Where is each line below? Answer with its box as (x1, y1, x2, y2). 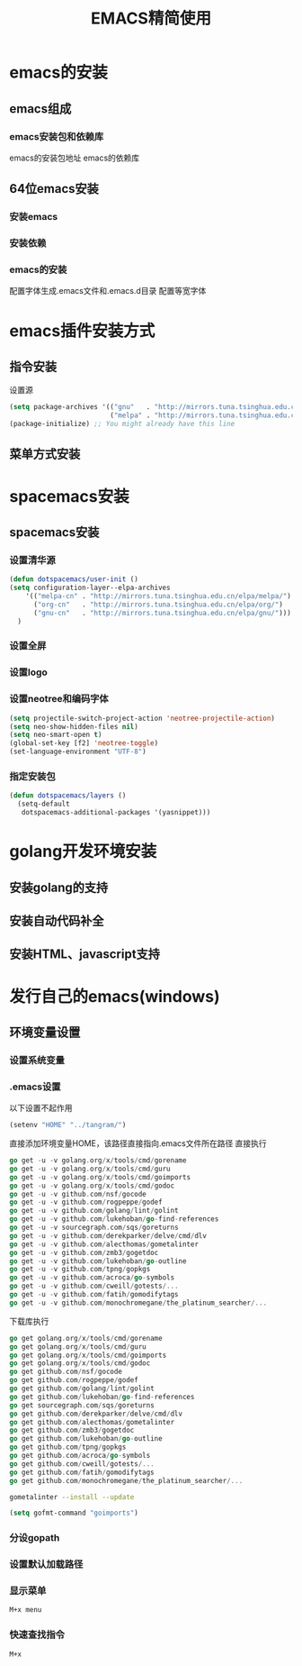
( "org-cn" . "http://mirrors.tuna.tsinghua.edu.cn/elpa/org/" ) (32, 600, 283, 609)
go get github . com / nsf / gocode (9, 1367, 123, 1377)
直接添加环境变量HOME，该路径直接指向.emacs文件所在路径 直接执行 (9, 1138, 267, 1149)
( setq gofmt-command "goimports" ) (9, 1508, 139, 1518)
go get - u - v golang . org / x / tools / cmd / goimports (9, 1172, 191, 1181)
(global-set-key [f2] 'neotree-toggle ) (9, 739, 159, 748)
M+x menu (9, 1606, 42, 1615)
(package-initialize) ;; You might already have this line (9, 420, 235, 429)
